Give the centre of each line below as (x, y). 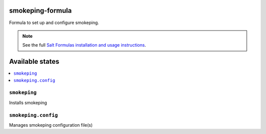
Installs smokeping (28, 103)
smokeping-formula (40, 11)
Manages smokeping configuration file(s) (51, 125)
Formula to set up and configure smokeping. (54, 23)
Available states (34, 62)
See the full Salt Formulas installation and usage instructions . (84, 45)
